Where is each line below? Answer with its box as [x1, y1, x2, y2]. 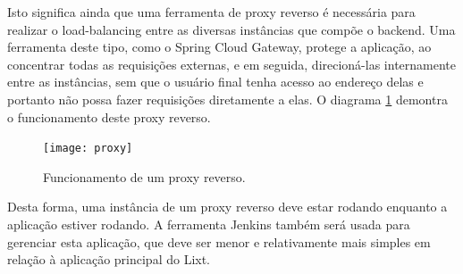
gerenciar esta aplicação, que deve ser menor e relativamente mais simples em [7, 232, 431, 251]
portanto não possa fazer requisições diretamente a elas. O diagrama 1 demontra [7, 89, 448, 108]
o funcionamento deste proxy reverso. [7, 107, 211, 126]
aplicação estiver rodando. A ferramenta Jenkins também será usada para [7, 215, 410, 233]
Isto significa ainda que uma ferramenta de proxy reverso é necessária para [7, 3, 416, 21]
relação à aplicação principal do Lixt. [7, 250, 211, 269]
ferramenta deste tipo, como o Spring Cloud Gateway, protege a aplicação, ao [7, 37, 432, 56]
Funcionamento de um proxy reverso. [43, 167, 246, 186]
